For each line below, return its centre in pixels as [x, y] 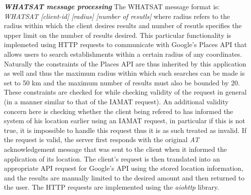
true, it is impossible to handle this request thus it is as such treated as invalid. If [125, 130]
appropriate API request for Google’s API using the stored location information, [124, 168]
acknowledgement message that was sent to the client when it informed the [116, 149]
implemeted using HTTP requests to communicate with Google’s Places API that [125, 44]
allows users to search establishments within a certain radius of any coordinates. [123, 54]
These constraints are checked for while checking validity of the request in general [125, 92]
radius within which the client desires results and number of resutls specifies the [123, 25]
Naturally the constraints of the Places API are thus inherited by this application [125, 63]
